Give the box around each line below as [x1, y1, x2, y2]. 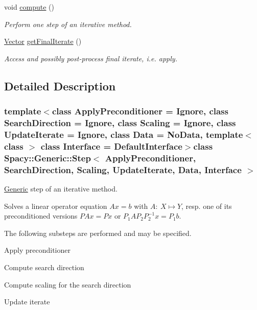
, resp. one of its [181, 200, 232, 211]
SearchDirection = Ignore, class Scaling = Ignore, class [4, 116, 236, 129]
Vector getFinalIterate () [4, 36, 82, 46]
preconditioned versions [4, 210, 78, 221]
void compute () [4, 2, 55, 12]
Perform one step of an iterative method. [4, 18, 132, 29]
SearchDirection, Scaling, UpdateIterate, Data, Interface [4, 163, 242, 176]
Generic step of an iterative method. [4, 183, 118, 194]
